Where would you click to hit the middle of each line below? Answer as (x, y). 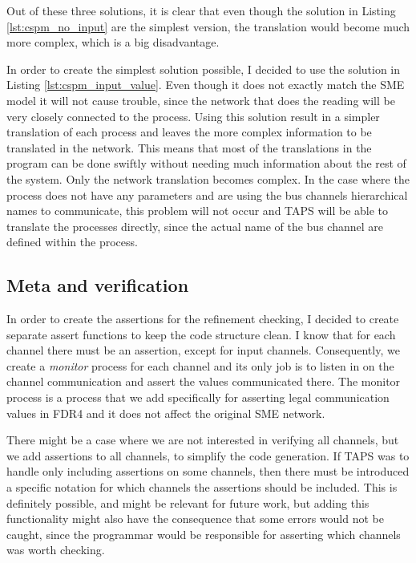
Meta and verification (98, 285)
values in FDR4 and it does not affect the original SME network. (166, 413)
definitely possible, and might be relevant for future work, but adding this (188, 502)
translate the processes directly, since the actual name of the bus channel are (195, 226)
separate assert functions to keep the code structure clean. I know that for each (201, 334)
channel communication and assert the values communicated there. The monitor (204, 381)
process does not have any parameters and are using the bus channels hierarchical (207, 194)
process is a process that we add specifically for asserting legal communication (198, 397)
